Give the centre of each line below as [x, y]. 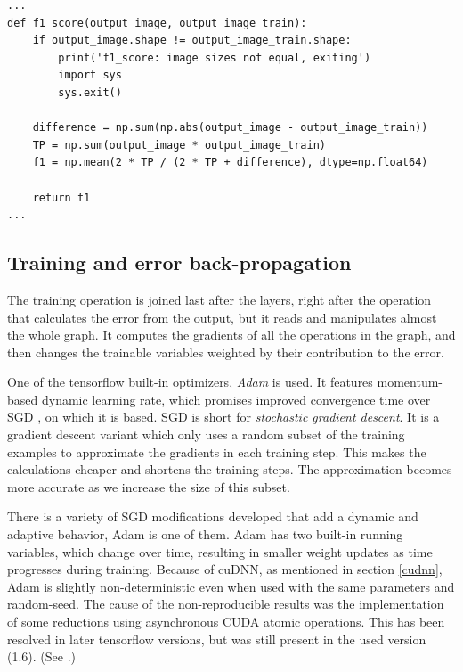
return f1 [61, 197]
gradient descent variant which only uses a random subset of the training [206, 434]
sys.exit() [90, 92]
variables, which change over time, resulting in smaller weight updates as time [220, 551]
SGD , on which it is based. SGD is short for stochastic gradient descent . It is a [223, 417]
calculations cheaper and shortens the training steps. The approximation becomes [230, 469]
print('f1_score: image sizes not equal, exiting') [215, 57]
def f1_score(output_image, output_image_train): [157, 23]
